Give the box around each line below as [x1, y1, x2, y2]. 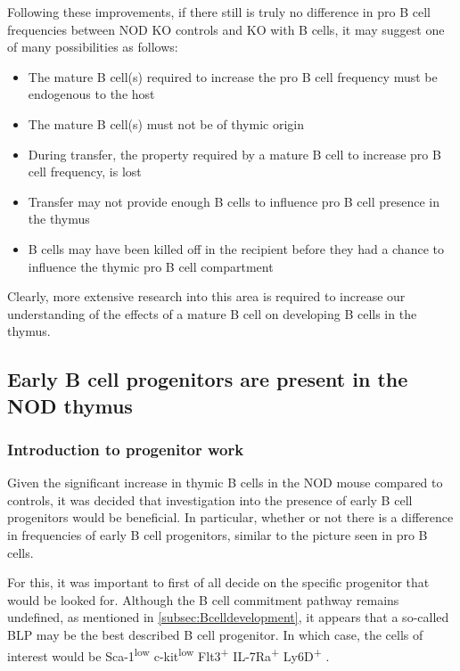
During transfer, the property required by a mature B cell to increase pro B [28, 144, 441, 163]
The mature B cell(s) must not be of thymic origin [28, 114, 304, 133]
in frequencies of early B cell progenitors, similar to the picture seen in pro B [7, 526, 428, 544]
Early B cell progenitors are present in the [7, 365, 408, 393]
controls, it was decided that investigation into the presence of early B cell [7, 490, 413, 509]
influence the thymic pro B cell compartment [28, 257, 274, 275]
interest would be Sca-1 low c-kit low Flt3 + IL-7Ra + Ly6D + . [7, 643, 330, 665]
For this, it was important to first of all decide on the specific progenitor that [7, 573, 430, 592]
